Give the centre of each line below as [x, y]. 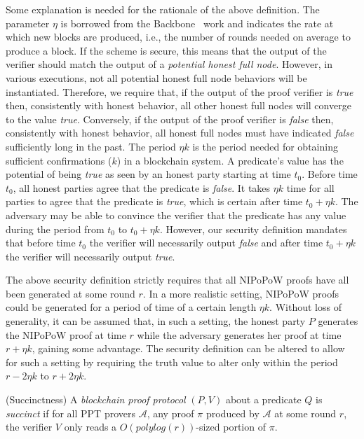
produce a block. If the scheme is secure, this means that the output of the [166, 50]
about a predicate [263, 399]
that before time [41, 243]
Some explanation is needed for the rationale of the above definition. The [163, 9]
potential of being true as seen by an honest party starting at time [148, 174]
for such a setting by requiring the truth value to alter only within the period [172, 362]
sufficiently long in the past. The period [91, 146]
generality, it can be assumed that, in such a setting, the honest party [156, 321]
